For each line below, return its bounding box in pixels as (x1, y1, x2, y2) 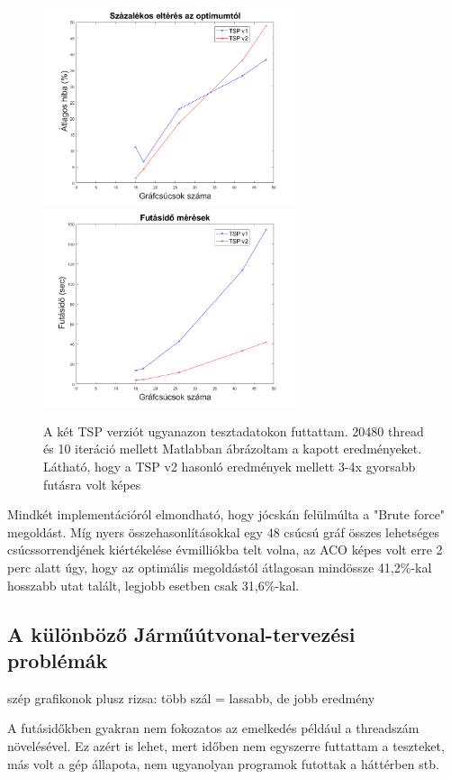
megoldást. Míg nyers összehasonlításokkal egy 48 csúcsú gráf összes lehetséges (7, 522, 440, 541)
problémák (7, 646, 108, 674)
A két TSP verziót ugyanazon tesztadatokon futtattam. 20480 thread (43, 421, 424, 440)
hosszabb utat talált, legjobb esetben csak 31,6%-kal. (7, 575, 300, 594)
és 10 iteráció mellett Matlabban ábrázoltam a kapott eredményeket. (43, 439, 422, 458)
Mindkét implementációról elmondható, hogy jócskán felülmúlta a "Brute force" (7, 505, 446, 524)
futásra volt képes (43, 474, 141, 493)
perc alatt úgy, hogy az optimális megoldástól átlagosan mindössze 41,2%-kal (7, 557, 432, 576)
